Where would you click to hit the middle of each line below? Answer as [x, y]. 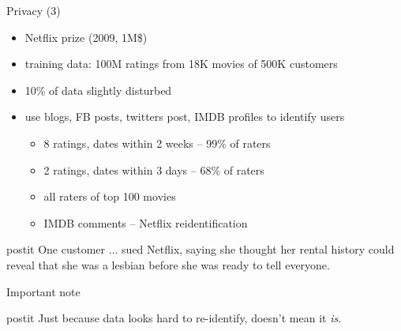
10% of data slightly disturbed [98, 90]
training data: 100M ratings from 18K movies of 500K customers [181, 64]
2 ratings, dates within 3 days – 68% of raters [154, 169]
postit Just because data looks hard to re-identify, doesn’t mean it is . [174, 318]
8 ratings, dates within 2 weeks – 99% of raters [157, 143]
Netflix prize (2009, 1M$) [86, 37]
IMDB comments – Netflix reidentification [146, 222]
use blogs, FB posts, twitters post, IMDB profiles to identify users [185, 117]
